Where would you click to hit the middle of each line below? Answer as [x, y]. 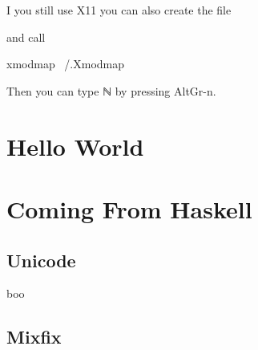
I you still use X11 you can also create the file [119, 10]
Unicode [41, 260]
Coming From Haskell [129, 208]
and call [26, 37]
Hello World [75, 146]
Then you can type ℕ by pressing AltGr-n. [111, 90]
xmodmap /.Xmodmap [66, 64]
